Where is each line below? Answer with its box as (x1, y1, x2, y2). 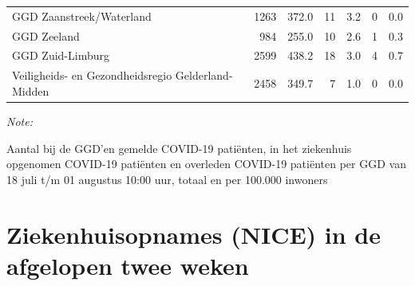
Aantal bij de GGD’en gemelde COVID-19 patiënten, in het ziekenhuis (6, 139, 352, 156)
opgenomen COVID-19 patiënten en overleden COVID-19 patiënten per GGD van (6, 155, 406, 172)
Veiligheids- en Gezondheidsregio (12, 67, 172, 84)
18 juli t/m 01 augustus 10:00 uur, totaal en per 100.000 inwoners (6, 170, 328, 187)
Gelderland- (175, 67, 233, 84)
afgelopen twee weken (6, 249, 249, 281)
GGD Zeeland (12, 27, 80, 44)
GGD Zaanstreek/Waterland (12, 7, 152, 24)
